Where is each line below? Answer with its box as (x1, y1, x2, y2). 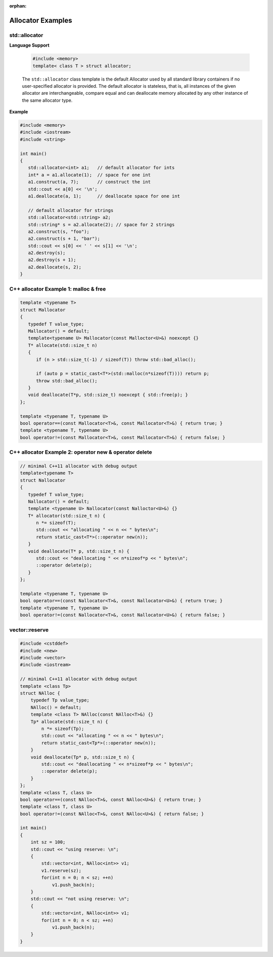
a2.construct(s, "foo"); (28, 229, 89, 234)
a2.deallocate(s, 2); (28, 264, 82, 270)
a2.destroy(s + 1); (28, 257, 76, 263)
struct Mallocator (20, 307, 66, 313)
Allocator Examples (9, 16, 73, 25)
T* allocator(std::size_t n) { (28, 512, 106, 519)
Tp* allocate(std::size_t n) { (30, 719, 108, 724)
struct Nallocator (20, 477, 66, 483)
